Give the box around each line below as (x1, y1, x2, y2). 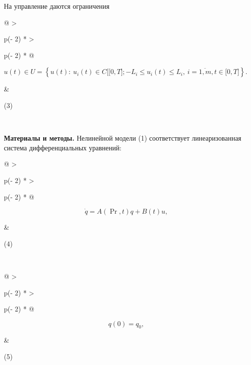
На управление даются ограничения (4, 1, 110, 11)
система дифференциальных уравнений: (4, 142, 122, 152)
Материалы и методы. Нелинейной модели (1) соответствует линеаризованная (4, 133, 242, 143)
